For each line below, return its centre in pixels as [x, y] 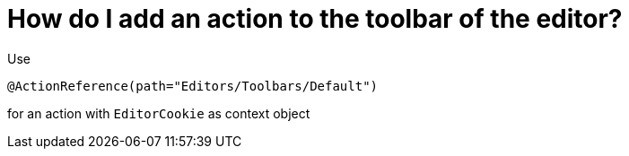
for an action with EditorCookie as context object [159, 113]
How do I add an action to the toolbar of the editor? [315, 19]
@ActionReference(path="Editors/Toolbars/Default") [193, 86]
